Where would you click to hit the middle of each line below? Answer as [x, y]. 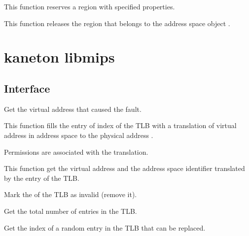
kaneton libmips [59, 57]
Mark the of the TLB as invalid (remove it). [71, 194]
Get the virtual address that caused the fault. [73, 109]
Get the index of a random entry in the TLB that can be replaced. [105, 227]
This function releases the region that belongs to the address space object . [117, 23]
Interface [27, 88]
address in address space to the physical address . [79, 135]
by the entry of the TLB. [42, 178]
